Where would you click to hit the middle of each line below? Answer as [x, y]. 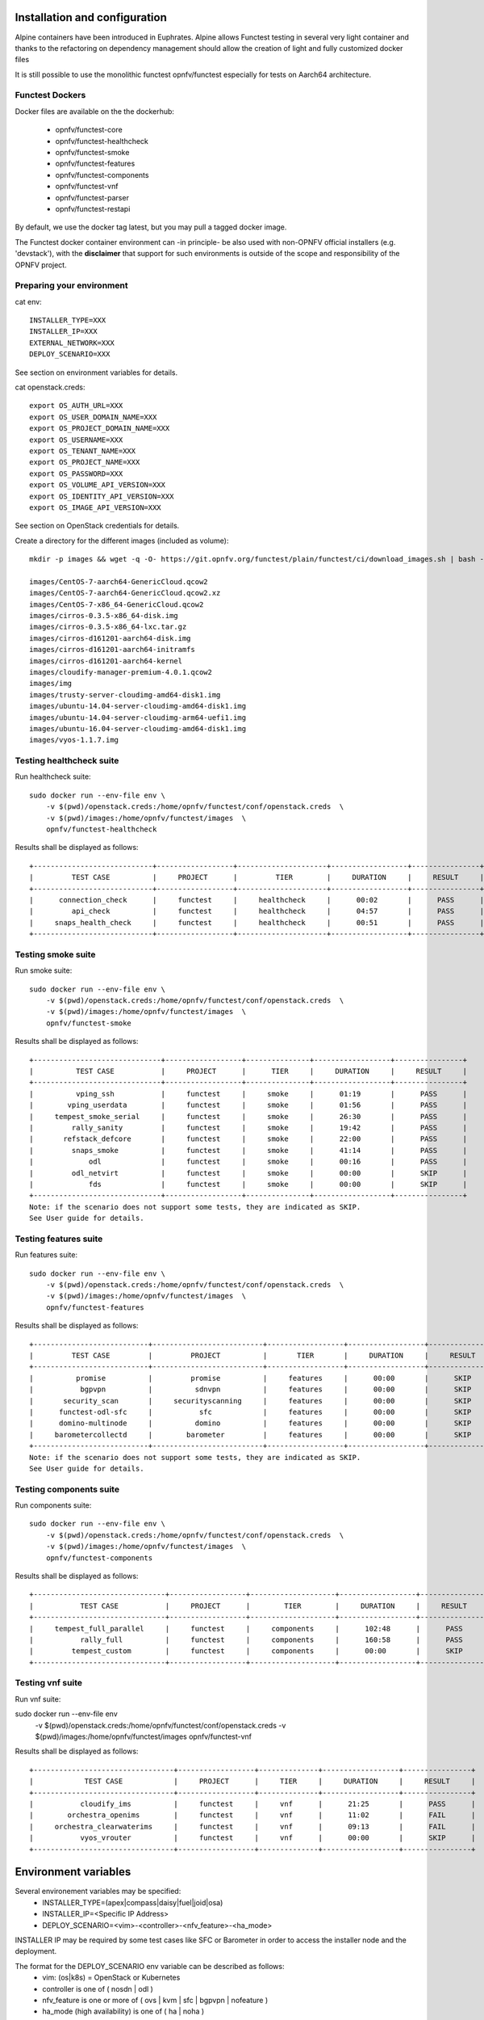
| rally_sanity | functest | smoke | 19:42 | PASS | [248, 1128]
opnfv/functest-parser [92, 197]
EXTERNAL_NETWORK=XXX [72, 343]
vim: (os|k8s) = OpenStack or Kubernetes [111, 1978]
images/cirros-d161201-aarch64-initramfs [112, 650]
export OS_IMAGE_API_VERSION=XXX [95, 507]
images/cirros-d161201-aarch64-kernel [106, 661]
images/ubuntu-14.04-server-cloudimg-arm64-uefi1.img [138, 718]
